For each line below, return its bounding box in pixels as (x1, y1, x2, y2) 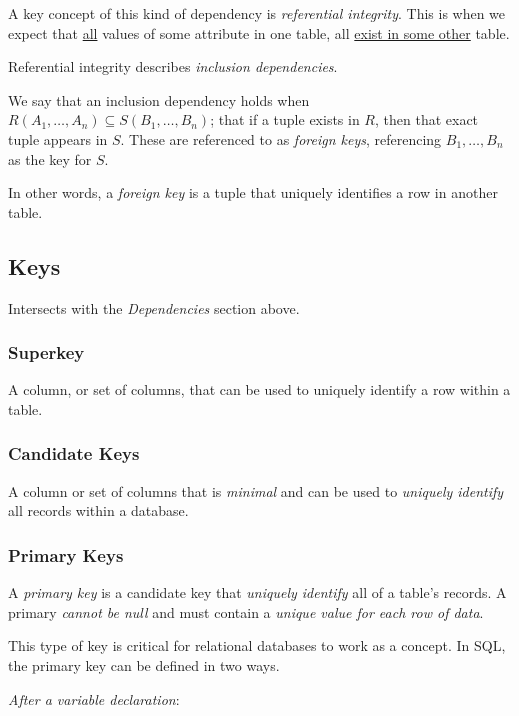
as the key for (8, 148, 92, 169)
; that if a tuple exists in (210, 109, 360, 130)
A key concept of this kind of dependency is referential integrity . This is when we (8, 3, 506, 23)
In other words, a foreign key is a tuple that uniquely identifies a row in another (8, 182, 498, 203)
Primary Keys (8, 542, 124, 567)
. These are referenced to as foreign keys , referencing (120, 128, 442, 149)
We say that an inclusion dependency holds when (8, 89, 310, 110)
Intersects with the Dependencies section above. (8, 297, 300, 318)
